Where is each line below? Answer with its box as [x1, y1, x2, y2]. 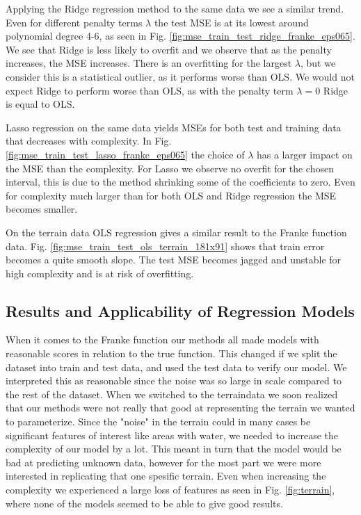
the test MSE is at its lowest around [154, 15, 309, 29]
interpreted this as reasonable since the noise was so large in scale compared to [6, 373, 342, 388]
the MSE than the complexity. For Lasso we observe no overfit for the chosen [6, 161, 334, 175]
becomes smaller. [6, 202, 78, 216]
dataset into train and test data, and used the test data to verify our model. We [6, 359, 347, 374]
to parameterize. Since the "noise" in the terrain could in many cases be [6, 414, 311, 429]
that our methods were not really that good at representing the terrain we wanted [6, 400, 355, 415]
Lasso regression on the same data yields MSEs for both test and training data [6, 120, 342, 134]
